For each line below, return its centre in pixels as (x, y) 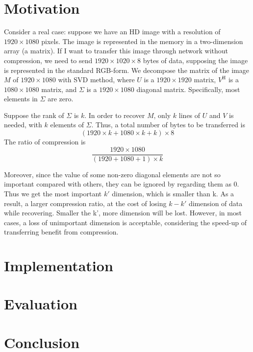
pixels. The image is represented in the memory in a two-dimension (142, 41)
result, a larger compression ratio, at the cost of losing (85, 203)
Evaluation (41, 304)
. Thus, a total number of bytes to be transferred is (168, 125)
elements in (21, 99)
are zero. (61, 99)
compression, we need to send (48, 60)
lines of (190, 115)
